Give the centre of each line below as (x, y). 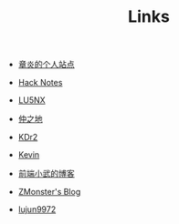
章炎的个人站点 (46, 65)
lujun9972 (37, 209)
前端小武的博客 (46, 174)
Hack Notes (40, 83)
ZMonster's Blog (49, 192)
